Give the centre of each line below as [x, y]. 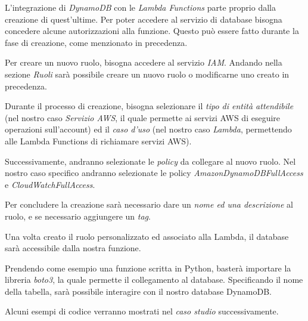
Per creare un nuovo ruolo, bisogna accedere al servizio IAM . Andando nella [144, 62]
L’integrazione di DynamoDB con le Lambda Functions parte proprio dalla [140, 7]
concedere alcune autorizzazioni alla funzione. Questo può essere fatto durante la [152, 31]
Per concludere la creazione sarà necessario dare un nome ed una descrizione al [149, 204]
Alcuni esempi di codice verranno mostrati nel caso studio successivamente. [142, 311]
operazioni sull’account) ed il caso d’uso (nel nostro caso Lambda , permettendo [148, 129]
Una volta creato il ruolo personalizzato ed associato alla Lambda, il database [147, 236]
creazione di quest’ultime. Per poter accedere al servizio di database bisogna [144, 19]
